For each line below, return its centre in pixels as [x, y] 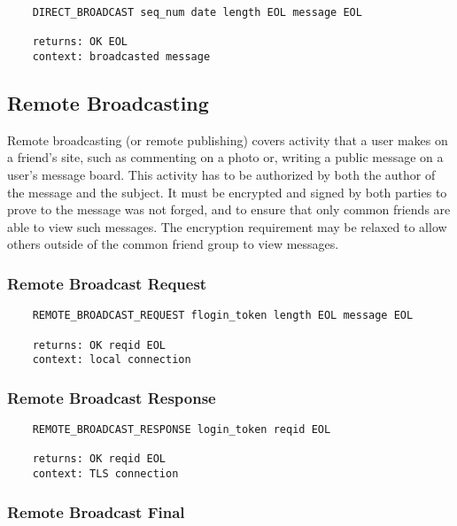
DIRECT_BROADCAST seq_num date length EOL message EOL [197, 12]
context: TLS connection [105, 474]
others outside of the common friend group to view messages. [173, 244]
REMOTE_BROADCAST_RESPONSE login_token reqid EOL [182, 430]
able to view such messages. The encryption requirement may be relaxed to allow [227, 226]
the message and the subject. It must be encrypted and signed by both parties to [227, 192]
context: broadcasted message [121, 56]
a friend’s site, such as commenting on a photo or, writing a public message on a [225, 157]
